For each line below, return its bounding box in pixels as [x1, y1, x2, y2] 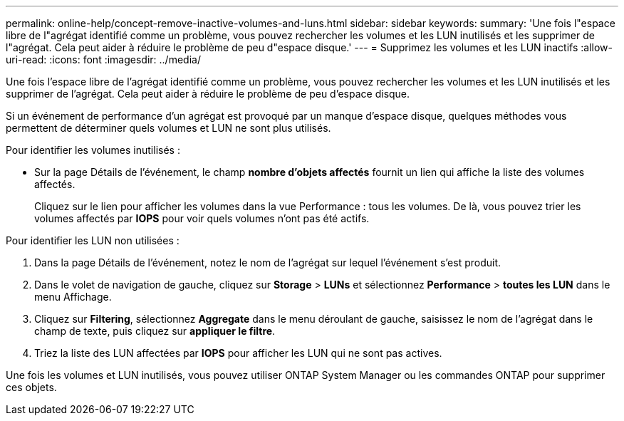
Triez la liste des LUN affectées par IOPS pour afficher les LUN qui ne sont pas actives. [34, 347, 442, 359]
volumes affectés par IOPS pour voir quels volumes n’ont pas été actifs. [34, 212, 370, 224]
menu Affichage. [34, 291, 112, 303]
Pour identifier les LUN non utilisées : [6, 234, 180, 246]
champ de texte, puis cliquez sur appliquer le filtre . [34, 325, 276, 337]
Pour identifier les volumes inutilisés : [6, 144, 180, 156]
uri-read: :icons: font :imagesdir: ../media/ [6, 53, 201, 66]
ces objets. [6, 381, 57, 393]
